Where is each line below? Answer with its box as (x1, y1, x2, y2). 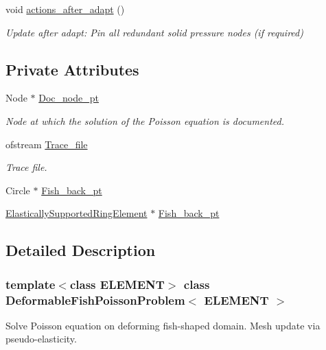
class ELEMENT (69, 275, 165, 292)
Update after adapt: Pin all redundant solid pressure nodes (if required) (5, 25, 303, 39)
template (5, 275, 56, 292)
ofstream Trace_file (5, 137, 88, 151)
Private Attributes (5, 58, 139, 80)
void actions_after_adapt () (5, 2, 125, 16)
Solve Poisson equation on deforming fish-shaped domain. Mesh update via (5, 318, 321, 332)
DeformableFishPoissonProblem (5, 291, 185, 308)
